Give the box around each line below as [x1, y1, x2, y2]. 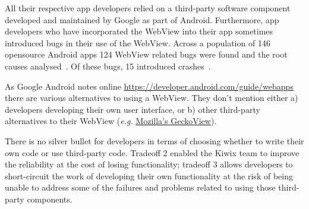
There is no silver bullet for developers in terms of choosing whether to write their [5, 134, 304, 147]
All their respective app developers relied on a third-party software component [5, 2, 291, 14]
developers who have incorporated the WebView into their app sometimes [5, 25, 273, 37]
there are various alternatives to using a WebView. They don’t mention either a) [5, 91, 298, 104]
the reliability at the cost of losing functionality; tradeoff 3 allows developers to [5, 158, 293, 170]
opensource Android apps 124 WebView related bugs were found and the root [5, 48, 288, 61]
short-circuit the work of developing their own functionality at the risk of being [5, 169, 293, 182]
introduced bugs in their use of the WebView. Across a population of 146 [5, 36, 270, 49]
